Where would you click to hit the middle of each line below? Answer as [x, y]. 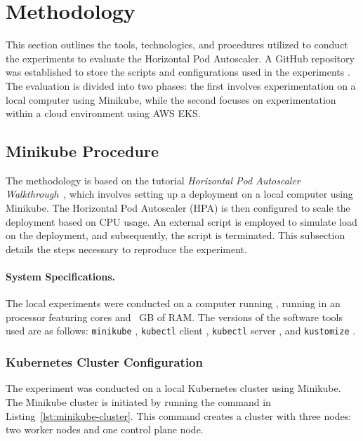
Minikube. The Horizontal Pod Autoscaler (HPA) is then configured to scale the [178, 208]
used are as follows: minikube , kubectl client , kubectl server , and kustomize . [181, 331]
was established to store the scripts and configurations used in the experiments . [178, 72]
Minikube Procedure [82, 151]
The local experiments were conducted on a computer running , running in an [173, 303]
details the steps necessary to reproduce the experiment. [126, 249]
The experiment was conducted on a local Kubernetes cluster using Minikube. [173, 388]
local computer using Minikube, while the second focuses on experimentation [171, 99]
